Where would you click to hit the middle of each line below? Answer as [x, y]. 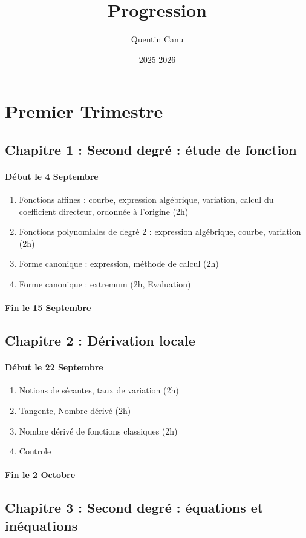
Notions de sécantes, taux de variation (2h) [99, 390]
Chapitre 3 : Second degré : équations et [134, 507]
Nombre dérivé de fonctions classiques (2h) [98, 431]
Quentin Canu [157, 39]
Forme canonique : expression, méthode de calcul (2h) [119, 264]
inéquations [41, 525]
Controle [35, 451]
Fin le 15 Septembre [48, 308]
